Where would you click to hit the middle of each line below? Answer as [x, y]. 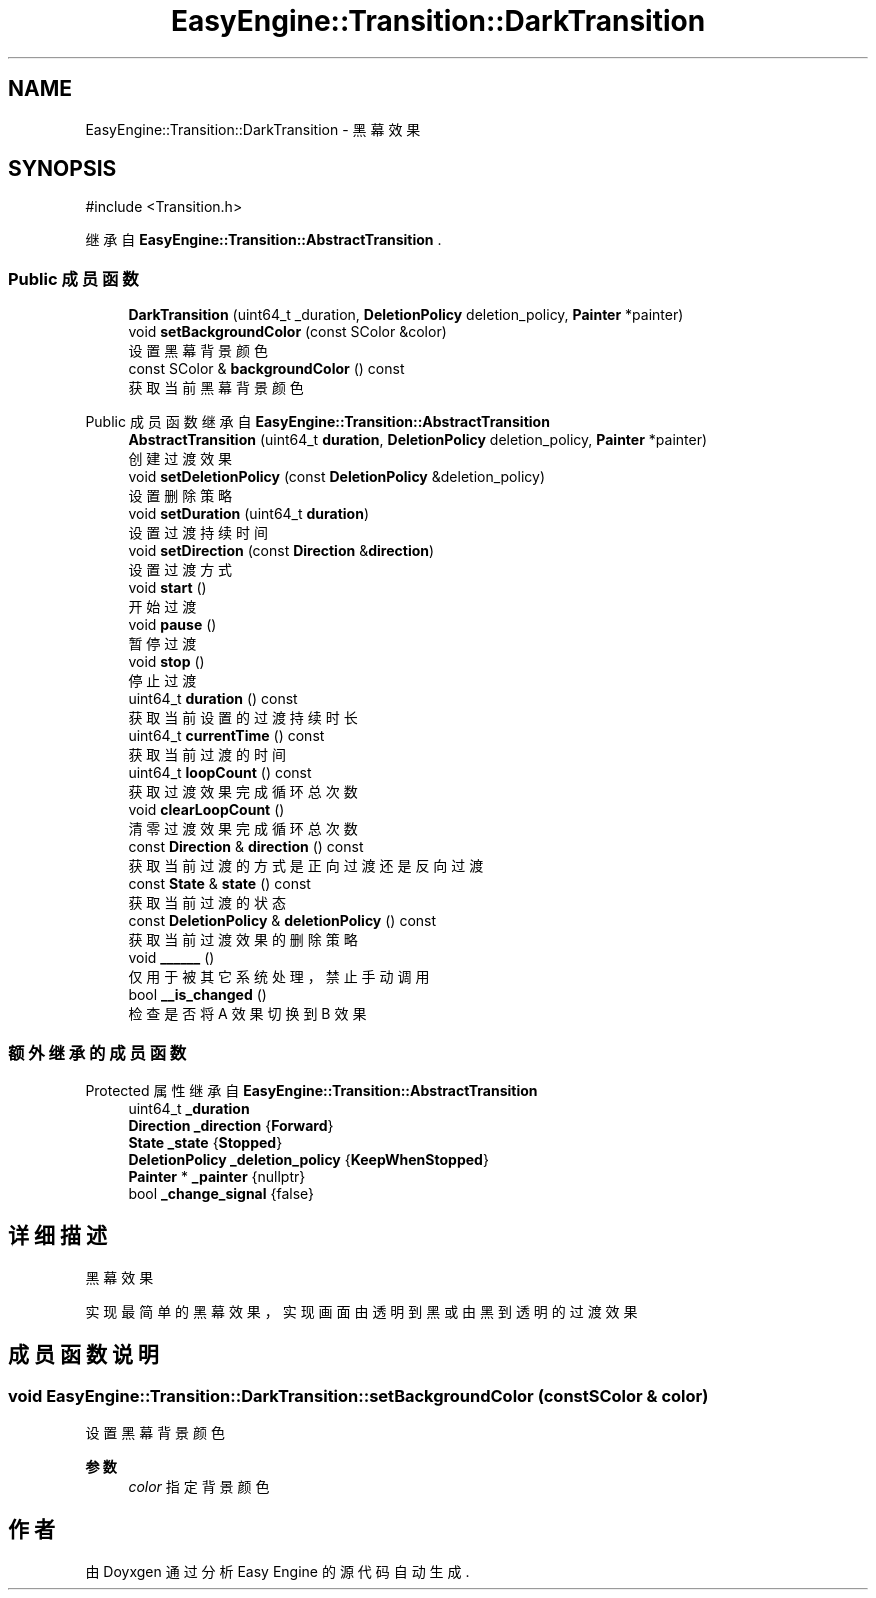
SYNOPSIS [62, 169]
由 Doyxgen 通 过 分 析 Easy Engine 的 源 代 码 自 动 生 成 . [277, 1571]
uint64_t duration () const [213, 699]
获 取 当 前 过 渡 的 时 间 [207, 755]
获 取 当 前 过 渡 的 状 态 [207, 903]
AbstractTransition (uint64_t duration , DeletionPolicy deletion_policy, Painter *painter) [418, 440]
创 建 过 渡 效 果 [180, 459]
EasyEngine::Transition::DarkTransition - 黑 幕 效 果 [253, 129]
